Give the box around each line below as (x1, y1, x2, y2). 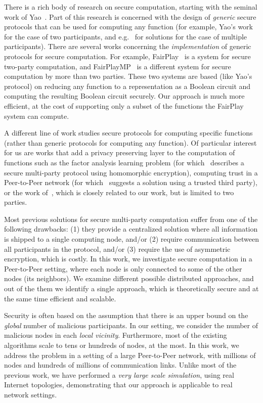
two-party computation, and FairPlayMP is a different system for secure (4, 61, 231, 71)
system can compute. (4, 110, 69, 121)
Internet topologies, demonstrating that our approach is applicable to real (4, 379, 233, 390)
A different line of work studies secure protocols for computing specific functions (4, 127, 253, 138)
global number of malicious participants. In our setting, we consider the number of (4, 320, 258, 330)
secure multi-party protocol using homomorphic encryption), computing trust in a (4, 167, 258, 177)
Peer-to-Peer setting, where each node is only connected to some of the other (4, 263, 242, 274)
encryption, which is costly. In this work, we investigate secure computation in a (4, 253, 252, 264)
